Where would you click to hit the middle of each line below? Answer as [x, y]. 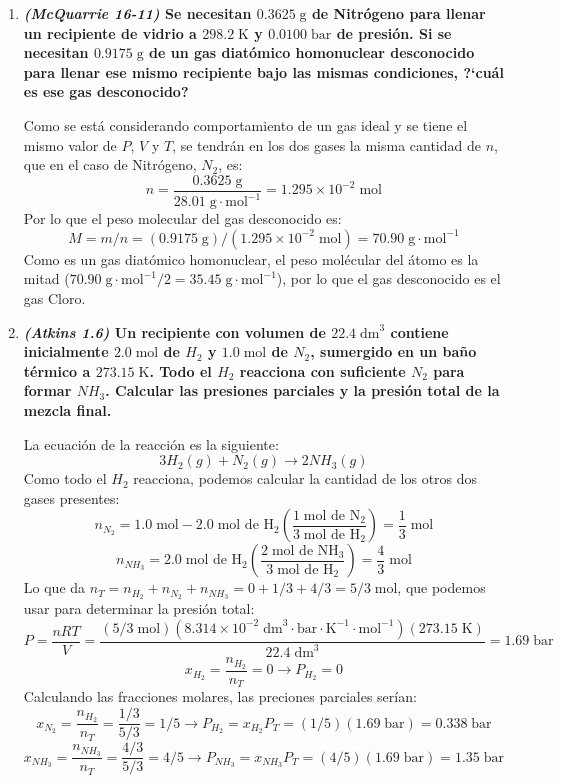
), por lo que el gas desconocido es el [388, 278]
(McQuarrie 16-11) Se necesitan [137, 13]
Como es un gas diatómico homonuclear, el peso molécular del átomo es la [251, 258]
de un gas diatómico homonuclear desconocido [312, 52]
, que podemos [441, 587]
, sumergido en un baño [393, 351]
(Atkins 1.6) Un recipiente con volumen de [174, 331]
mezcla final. [67, 409]
